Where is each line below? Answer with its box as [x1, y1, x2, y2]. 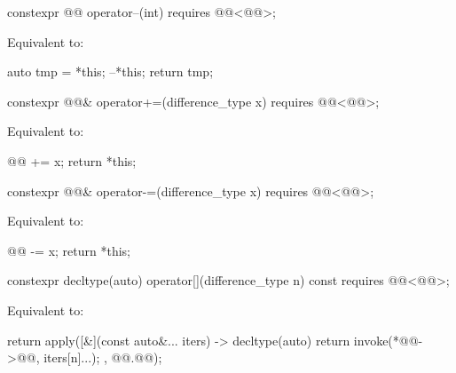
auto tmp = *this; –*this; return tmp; [7, 62, 214, 81]
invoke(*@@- [353, 330, 423, 349]
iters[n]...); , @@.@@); [43, 348, 162, 367]
